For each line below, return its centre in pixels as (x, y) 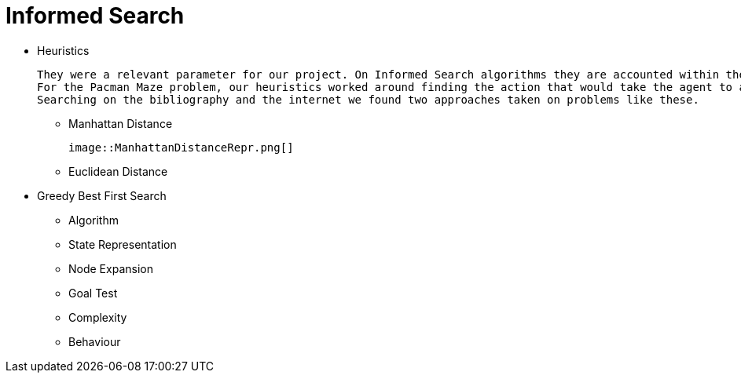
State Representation (123, 244)
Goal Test (93, 293)
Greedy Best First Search (102, 195)
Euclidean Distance (118, 171)
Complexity (98, 317)
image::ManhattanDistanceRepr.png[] (181, 147)
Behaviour (95, 341)
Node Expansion (111, 268)
